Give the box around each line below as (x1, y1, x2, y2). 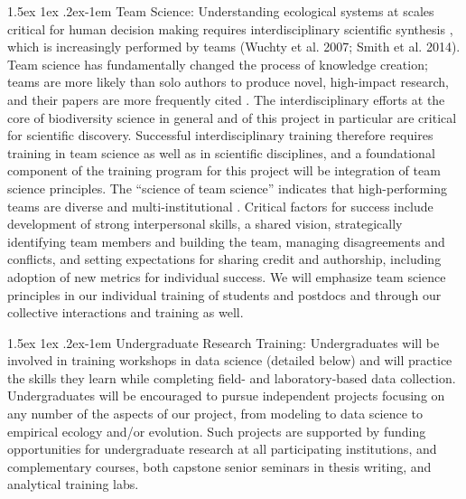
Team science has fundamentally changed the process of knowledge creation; (7, 54, 428, 73)
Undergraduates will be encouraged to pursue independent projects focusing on (7, 386, 445, 405)
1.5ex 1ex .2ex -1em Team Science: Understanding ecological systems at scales (7, 2, 434, 20)
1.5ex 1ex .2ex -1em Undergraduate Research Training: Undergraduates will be (7, 333, 440, 352)
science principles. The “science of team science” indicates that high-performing (7, 178, 447, 197)
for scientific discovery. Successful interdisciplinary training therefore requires (7, 126, 433, 145)
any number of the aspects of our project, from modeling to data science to (7, 404, 424, 423)
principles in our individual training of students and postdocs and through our (7, 285, 442, 304)
